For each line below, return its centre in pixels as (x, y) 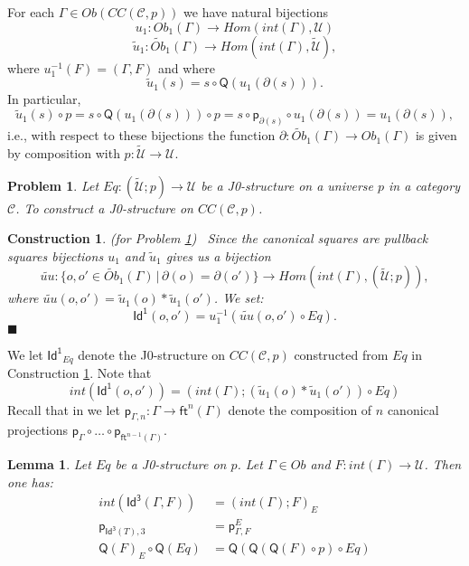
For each (31, 12)
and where (187, 67)
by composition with (64, 153)
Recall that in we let (64, 409)
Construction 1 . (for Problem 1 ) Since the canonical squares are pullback (218, 238)
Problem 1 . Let (53, 185)
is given (436, 135)
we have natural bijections (256, 12)
